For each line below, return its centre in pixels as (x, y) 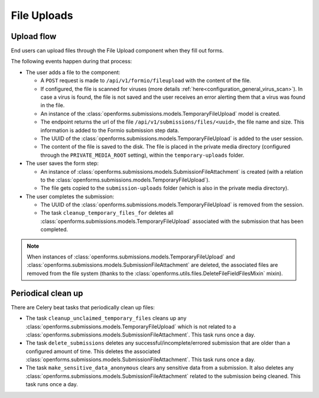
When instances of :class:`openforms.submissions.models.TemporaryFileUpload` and (131, 257)
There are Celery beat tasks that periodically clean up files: (83, 307)
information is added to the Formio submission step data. (110, 130)
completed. (54, 229)
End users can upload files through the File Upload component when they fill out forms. (117, 51)
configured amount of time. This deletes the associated (93, 351)
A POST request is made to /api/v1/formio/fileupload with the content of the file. (146, 80)
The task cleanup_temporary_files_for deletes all (107, 213)
